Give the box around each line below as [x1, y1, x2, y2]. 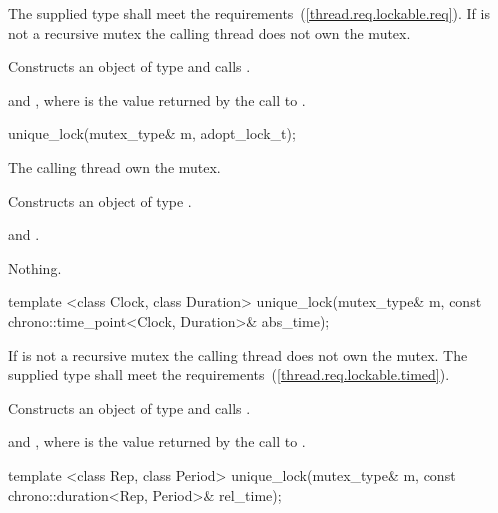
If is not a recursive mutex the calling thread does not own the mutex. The [8, 344, 468, 365]
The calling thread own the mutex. [8, 156, 221, 177]
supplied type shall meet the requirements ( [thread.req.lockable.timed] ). [8, 364, 450, 385]
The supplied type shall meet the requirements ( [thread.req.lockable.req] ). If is [8, 3, 490, 23]
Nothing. [8, 257, 62, 278]
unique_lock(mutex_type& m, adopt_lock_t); [8, 123, 296, 144]
